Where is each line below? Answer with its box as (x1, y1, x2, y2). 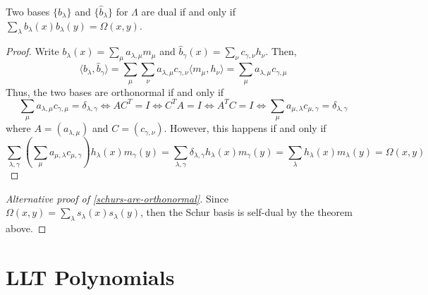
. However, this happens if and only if (164, 121, 326, 136)
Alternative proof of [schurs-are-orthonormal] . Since (6, 191, 228, 205)
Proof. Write (6, 44, 59, 59)
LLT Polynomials (6, 262, 175, 291)
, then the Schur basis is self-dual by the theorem (140, 205, 353, 219)
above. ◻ (6, 221, 47, 236)
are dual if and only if (141, 4, 236, 18)
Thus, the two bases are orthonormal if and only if (6, 84, 224, 99)
